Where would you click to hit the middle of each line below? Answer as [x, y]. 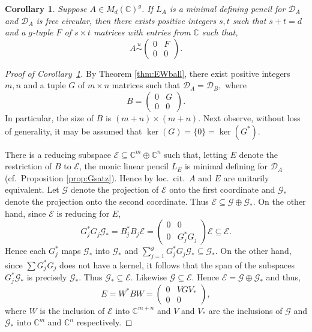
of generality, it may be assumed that [73, 131]
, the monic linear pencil [124, 166]
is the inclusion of [72, 310]
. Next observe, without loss [249, 117]
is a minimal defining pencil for [227, 8]
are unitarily [246, 177]
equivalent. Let [32, 189]
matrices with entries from [142, 32]
